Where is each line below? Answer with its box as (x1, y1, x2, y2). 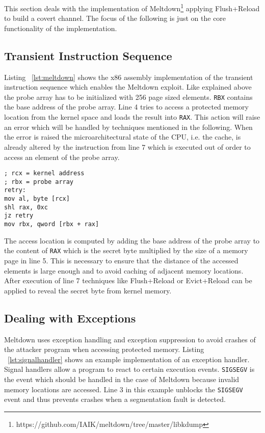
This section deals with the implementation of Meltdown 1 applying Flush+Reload (4, 2, 260, 13)
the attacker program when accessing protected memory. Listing (4, 344, 204, 355)
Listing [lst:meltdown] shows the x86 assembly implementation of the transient (4, 71, 253, 82)
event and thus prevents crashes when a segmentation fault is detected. (4, 394, 226, 404)
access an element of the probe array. (4, 151, 120, 162)
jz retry (4, 212, 34, 220)
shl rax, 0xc (4, 203, 48, 211)
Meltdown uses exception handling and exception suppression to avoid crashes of (4, 334, 256, 344)
